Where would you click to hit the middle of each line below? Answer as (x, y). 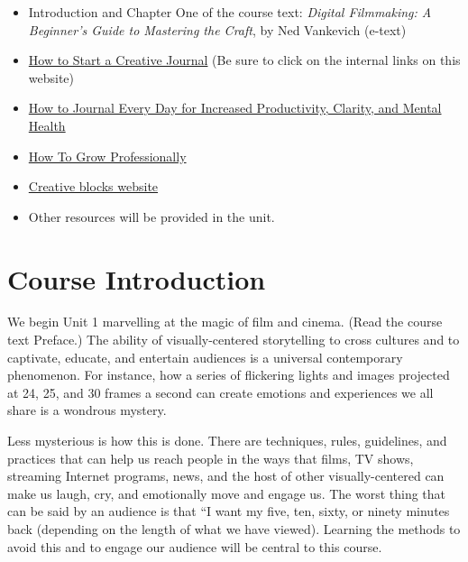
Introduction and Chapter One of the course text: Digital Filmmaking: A (230, 12)
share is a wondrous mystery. (87, 410)
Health (47, 125)
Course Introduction (137, 278)
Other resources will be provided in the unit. (151, 216)
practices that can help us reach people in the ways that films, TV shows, (211, 458)
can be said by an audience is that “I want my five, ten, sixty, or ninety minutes (229, 511)
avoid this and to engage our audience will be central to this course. (195, 546)
